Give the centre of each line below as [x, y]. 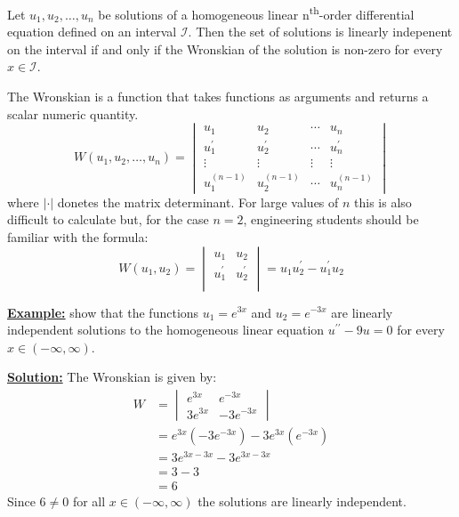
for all [89, 501]
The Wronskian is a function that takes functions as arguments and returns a [218, 97]
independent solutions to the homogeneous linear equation [166, 330]
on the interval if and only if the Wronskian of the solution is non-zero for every [225, 48]
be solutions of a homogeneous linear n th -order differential [256, 13]
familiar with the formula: [78, 236]
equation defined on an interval [92, 32]
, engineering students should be [331, 219]
